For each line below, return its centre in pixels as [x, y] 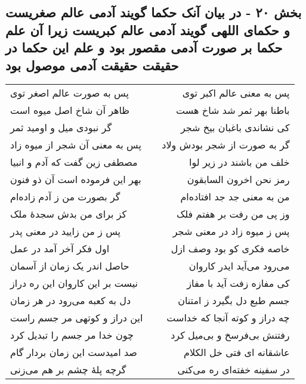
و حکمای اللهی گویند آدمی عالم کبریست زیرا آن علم [148, 30]
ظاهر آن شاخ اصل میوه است [70, 110]
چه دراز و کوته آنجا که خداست [228, 318]
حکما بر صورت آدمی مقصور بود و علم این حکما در [144, 47]
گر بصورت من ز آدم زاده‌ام [65, 197]
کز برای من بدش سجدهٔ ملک [69, 214]
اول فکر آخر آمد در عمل [60, 249]
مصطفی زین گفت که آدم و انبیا [74, 162]
